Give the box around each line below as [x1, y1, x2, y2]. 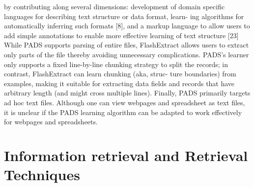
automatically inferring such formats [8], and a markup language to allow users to [4, 21, 250, 31]
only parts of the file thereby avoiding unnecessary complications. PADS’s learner [4, 49, 249, 59]
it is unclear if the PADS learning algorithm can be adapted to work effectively [4, 107, 242, 117]
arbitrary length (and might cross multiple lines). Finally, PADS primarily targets [4, 88, 251, 98]
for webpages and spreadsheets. [4, 117, 98, 127]
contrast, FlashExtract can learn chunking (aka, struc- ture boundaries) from [4, 69, 236, 79]
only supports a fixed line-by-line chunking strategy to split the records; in [4, 59, 228, 69]
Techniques [4, 164, 80, 185]
